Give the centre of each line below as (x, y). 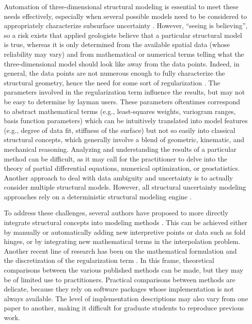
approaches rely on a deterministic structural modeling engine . (98, 196)
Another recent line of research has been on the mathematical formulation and (120, 251)
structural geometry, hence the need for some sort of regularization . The (112, 82)
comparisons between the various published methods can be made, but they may (124, 270)
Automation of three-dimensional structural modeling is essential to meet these (121, 6)
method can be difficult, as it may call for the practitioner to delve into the (116, 158)
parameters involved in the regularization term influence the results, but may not (125, 92)
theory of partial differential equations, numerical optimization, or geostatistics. (122, 168)
